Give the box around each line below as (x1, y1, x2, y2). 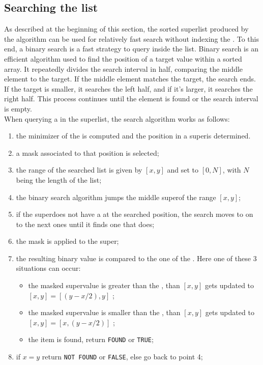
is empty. (4, 103, 32, 114)
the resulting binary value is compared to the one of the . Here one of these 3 (16, 252, 257, 263)
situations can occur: (16, 263, 81, 273)
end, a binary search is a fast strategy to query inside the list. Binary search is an (4, 43, 258, 54)
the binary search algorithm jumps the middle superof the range (16, 191, 216, 202)
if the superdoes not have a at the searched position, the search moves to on (16, 209, 253, 219)
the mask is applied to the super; (16, 236, 119, 246)
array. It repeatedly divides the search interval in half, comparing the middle (4, 63, 243, 74)
